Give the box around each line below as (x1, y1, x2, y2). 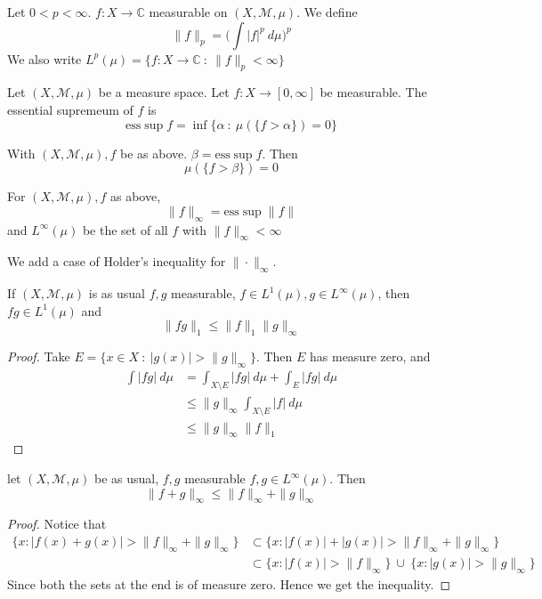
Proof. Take (7, 347, 70, 366)
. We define (296, 3, 358, 20)
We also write (7, 49, 82, 68)
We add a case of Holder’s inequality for (7, 252, 226, 271)
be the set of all (82, 220, 168, 239)
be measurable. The (320, 83, 427, 101)
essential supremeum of (7, 100, 133, 118)
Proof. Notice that (7, 514, 107, 533)
